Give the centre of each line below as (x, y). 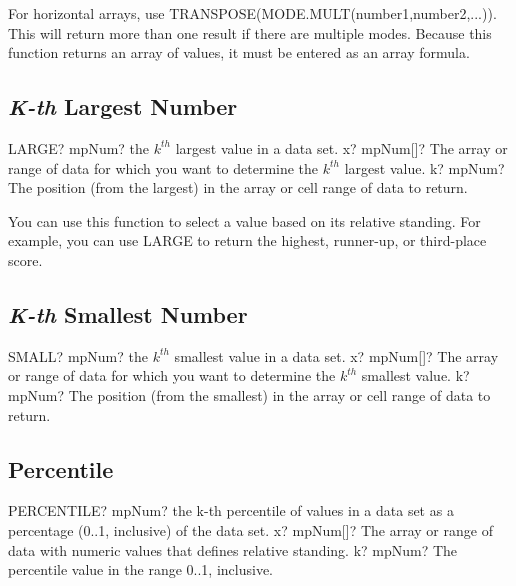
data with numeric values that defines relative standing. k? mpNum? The (233, 549)
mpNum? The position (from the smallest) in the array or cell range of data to (249, 394)
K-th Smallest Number (128, 313)
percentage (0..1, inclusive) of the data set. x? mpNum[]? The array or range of (250, 529)
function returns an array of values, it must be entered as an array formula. (239, 52)
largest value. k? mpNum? (424, 167)
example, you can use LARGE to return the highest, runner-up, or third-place (247, 240)
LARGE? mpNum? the (79, 147)
